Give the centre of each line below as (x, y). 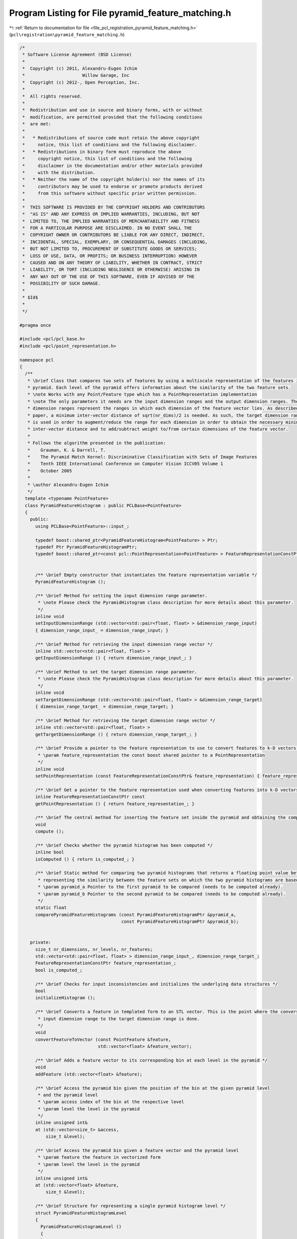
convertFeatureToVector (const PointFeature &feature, (103, 1039)
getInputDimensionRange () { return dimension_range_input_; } (114, 658)
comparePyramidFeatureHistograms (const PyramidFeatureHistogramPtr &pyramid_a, (136, 915)
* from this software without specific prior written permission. (110, 194)
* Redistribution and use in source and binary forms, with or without (112, 110)
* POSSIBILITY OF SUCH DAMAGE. (62, 283)
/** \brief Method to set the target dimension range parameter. (116, 672)
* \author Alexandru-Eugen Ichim (68, 485)
